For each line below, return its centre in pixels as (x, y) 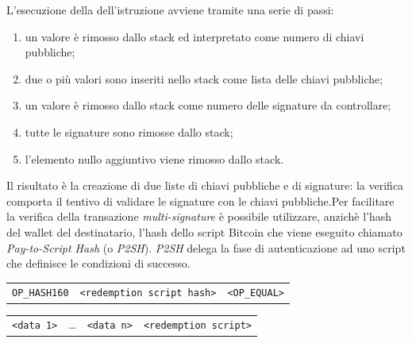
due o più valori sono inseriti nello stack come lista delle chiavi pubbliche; (204, 78)
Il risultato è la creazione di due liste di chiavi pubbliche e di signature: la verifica (205, 185)
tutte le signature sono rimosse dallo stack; (129, 131)
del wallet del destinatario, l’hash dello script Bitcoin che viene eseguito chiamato (204, 231)
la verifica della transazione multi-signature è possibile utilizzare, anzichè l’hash (199, 216)
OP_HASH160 (40, 293)
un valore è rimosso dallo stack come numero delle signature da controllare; (208, 105)
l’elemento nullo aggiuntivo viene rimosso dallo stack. (154, 158)
